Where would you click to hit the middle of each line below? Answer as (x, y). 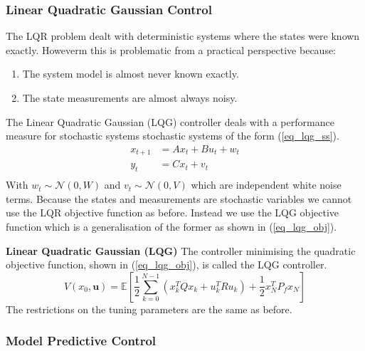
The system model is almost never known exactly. (131, 74)
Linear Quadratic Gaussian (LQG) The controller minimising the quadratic (181, 250)
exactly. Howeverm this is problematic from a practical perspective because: (171, 49)
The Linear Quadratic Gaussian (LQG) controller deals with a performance (170, 121)
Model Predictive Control (81, 341)
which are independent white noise (266, 185)
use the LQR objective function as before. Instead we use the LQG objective (173, 213)
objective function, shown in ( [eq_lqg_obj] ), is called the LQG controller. (166, 264)
